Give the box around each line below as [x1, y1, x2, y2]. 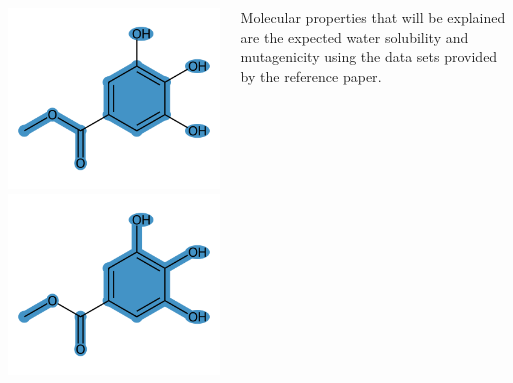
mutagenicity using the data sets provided [240, 46, 498, 67]
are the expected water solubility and [240, 26, 469, 47]
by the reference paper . [240, 65, 382, 86]
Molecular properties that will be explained [240, 7, 506, 27]
